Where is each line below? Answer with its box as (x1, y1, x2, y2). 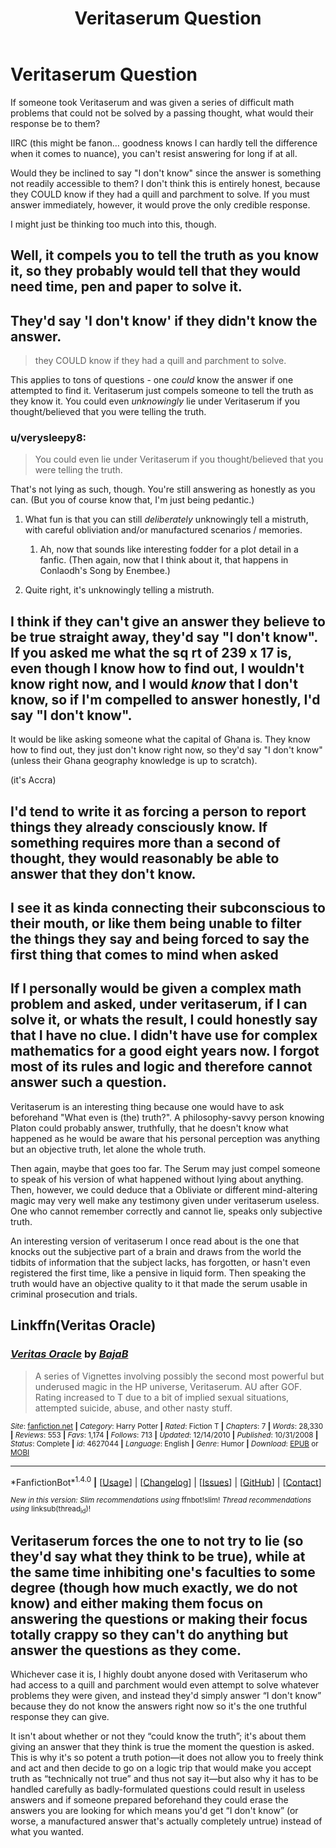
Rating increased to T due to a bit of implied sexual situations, (34, 1391, 290, 1403)
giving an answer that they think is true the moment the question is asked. (10, 1741, 315, 1753)
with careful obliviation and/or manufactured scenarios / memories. (24, 524, 303, 536)
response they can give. (10, 1711, 110, 1723)
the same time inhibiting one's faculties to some (10, 1563, 316, 1581)
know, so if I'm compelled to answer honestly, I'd (10, 691, 321, 708)
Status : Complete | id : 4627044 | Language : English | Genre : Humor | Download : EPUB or (10, 1438, 319, 1449)
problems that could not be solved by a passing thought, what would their (10, 107, 314, 119)
